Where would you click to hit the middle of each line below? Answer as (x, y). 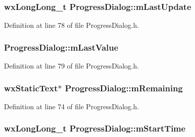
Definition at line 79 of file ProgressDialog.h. (72, 66)
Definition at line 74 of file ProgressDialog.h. (72, 106)
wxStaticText (31, 88)
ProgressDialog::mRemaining (124, 88)
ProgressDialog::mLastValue (61, 47)
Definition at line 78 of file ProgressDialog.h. (72, 25)
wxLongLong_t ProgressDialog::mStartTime (95, 128)
